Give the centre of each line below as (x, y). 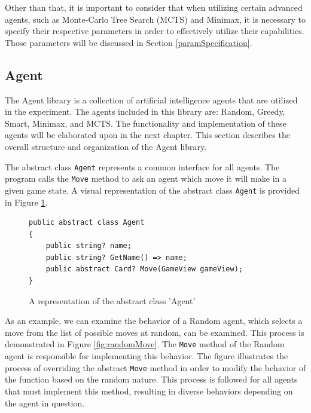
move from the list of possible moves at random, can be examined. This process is (155, 332)
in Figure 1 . (26, 202)
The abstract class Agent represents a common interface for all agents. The (142, 166)
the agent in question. (45, 403)
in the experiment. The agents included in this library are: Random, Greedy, (145, 111)
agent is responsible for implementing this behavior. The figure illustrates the (147, 356)
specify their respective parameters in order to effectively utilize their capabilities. (155, 31)
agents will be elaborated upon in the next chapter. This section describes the (147, 135)
